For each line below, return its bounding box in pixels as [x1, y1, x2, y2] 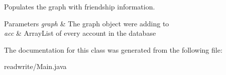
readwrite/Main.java [4, 61, 67, 72]
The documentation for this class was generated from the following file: [4, 44, 222, 55]
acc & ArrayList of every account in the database [4, 28, 156, 38]
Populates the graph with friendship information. [4, 1, 155, 11]
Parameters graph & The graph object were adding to [4, 18, 169, 28]
